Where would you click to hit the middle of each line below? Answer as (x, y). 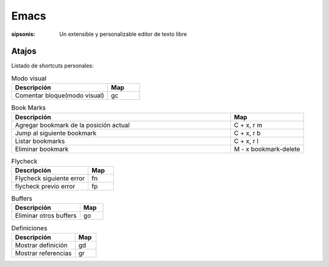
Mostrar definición (41, 245)
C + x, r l (246, 141)
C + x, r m (248, 125)
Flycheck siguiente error (50, 178)
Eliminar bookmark (42, 149)
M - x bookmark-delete (267, 149)
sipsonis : (23, 34)
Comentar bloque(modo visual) (60, 95)
